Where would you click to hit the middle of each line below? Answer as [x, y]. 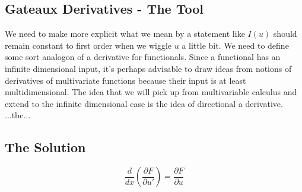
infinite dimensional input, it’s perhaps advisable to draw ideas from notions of [148, 68]
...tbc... [18, 115]
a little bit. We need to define [235, 45]
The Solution [45, 147]
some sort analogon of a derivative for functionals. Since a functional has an [143, 57]
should [285, 34]
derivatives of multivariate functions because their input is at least [125, 80]
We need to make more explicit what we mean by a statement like [125, 34]
